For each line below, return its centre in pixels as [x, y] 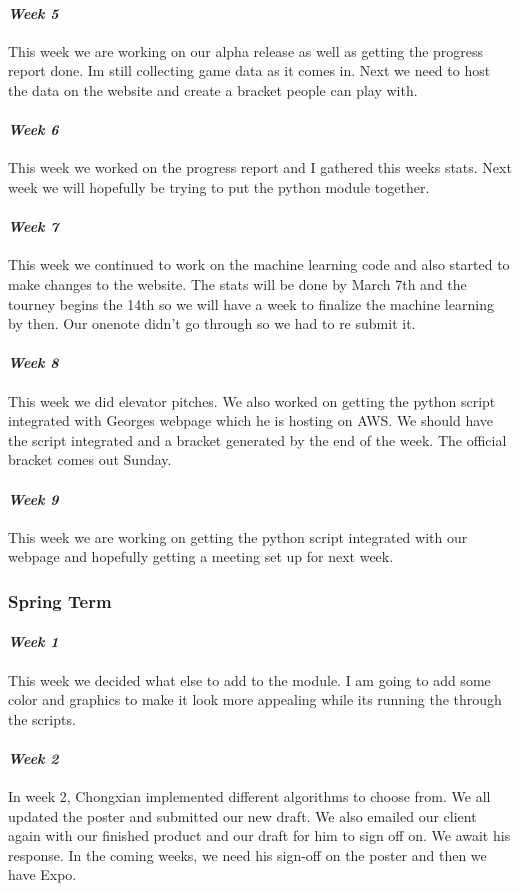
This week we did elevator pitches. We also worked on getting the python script [252, 400]
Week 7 [33, 226]
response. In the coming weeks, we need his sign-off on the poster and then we [247, 854]
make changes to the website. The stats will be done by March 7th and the [237, 283]
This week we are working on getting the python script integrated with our [238, 536]
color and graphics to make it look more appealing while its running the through [255, 699]
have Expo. [42, 874]
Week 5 [33, 12]
